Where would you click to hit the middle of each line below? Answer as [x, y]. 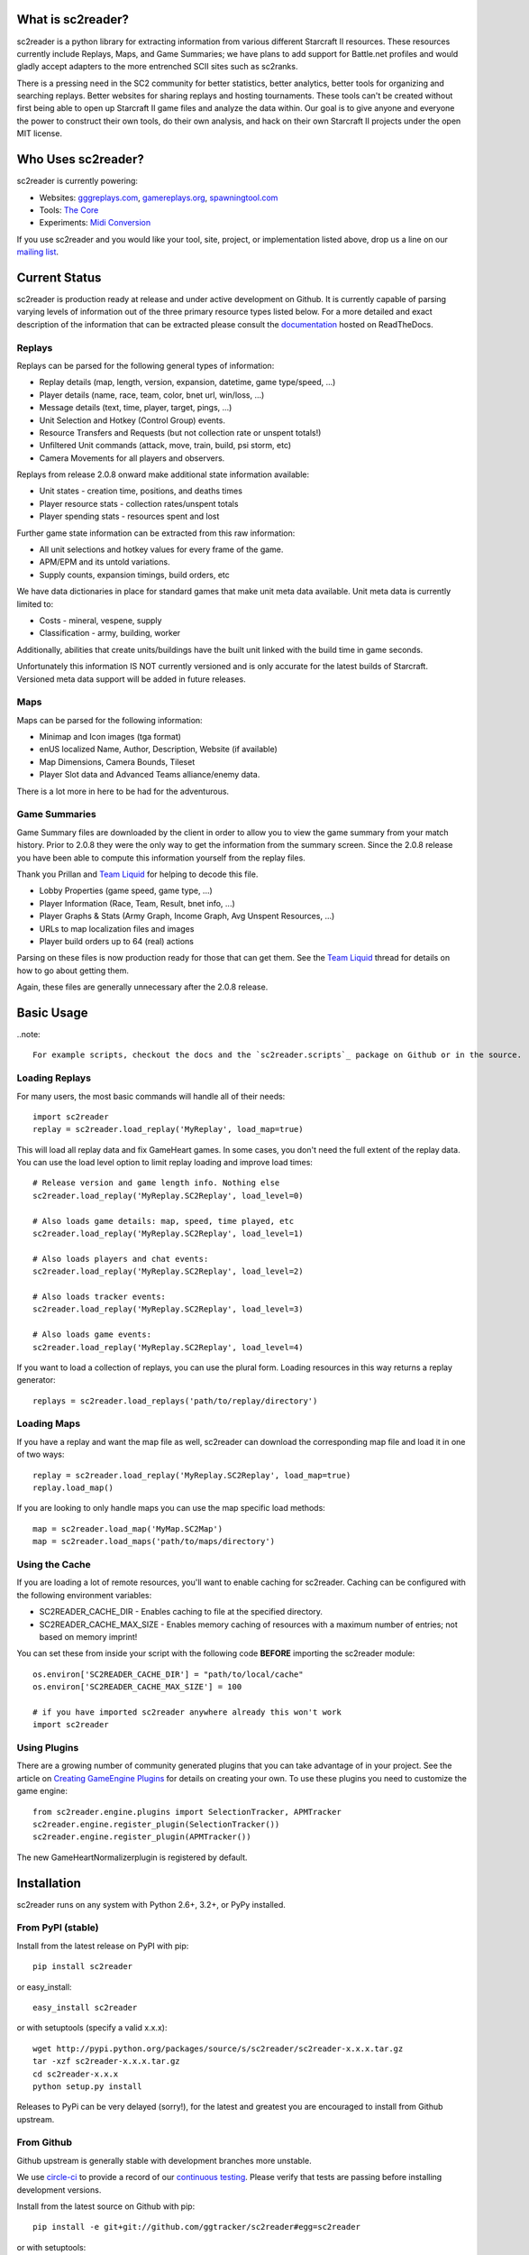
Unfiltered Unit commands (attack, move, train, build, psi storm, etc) [165, 446]
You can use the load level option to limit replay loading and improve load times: [164, 1163]
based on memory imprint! [88, 1636]
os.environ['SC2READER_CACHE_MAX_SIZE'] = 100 [137, 1687]
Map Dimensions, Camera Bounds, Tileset [117, 761]
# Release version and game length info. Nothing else [156, 1183]
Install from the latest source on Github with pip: [106, 2206]
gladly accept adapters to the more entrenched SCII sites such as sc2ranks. [157, 67]
